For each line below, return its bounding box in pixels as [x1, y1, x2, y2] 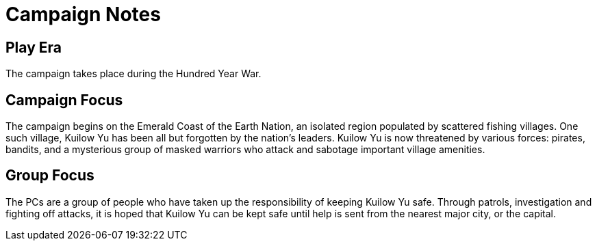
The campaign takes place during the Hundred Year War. [5, 68, 262, 80]
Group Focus [5, 167, 94, 184]
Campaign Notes [5, 3, 161, 26]
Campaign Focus [5, 91, 123, 109]
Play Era [5, 38, 62, 56]
